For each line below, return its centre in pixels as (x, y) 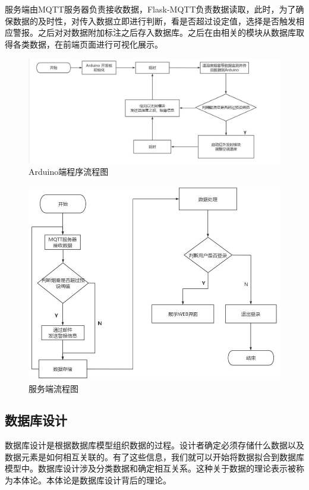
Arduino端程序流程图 (69, 171)
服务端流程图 (53, 388)
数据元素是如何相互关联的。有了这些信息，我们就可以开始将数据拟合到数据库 (154, 456)
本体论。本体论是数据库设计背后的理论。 (92, 480)
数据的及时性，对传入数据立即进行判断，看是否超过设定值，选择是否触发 (154, 21)
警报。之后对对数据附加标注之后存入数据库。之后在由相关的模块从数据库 (154, 32)
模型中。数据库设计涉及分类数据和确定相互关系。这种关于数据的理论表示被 (150, 468)
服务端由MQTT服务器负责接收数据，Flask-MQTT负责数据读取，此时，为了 (150, 9)
